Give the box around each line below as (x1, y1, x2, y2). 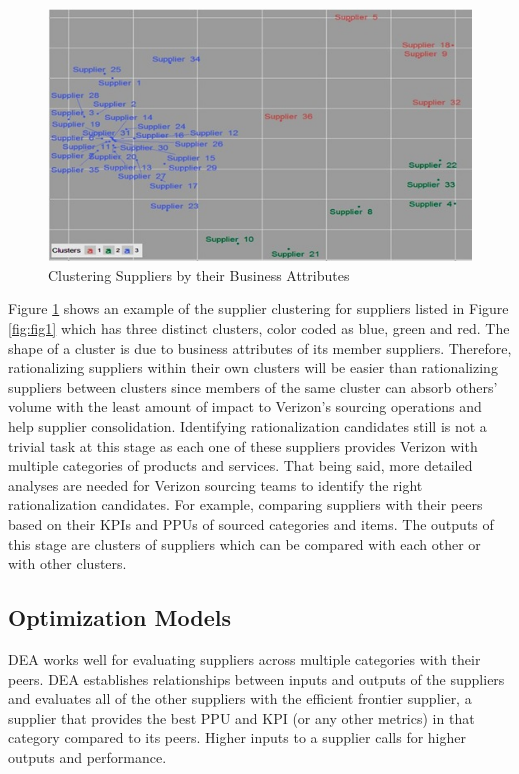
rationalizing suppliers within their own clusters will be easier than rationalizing (8, 357, 498, 378)
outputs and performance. (8, 746, 167, 767)
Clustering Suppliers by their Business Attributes (48, 264, 350, 285)
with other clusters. (8, 553, 127, 574)
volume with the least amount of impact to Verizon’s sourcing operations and (8, 396, 482, 417)
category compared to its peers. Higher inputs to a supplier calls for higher (8, 727, 466, 748)
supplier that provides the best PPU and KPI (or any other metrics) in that (8, 707, 475, 728)
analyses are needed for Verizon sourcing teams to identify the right (8, 474, 423, 495)
